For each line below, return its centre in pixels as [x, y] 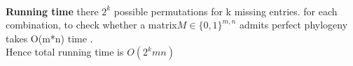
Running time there [52, 11]
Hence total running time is [65, 52]
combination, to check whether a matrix [91, 25]
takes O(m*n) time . [49, 38]
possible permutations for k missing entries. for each [226, 11]
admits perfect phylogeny [293, 25]
